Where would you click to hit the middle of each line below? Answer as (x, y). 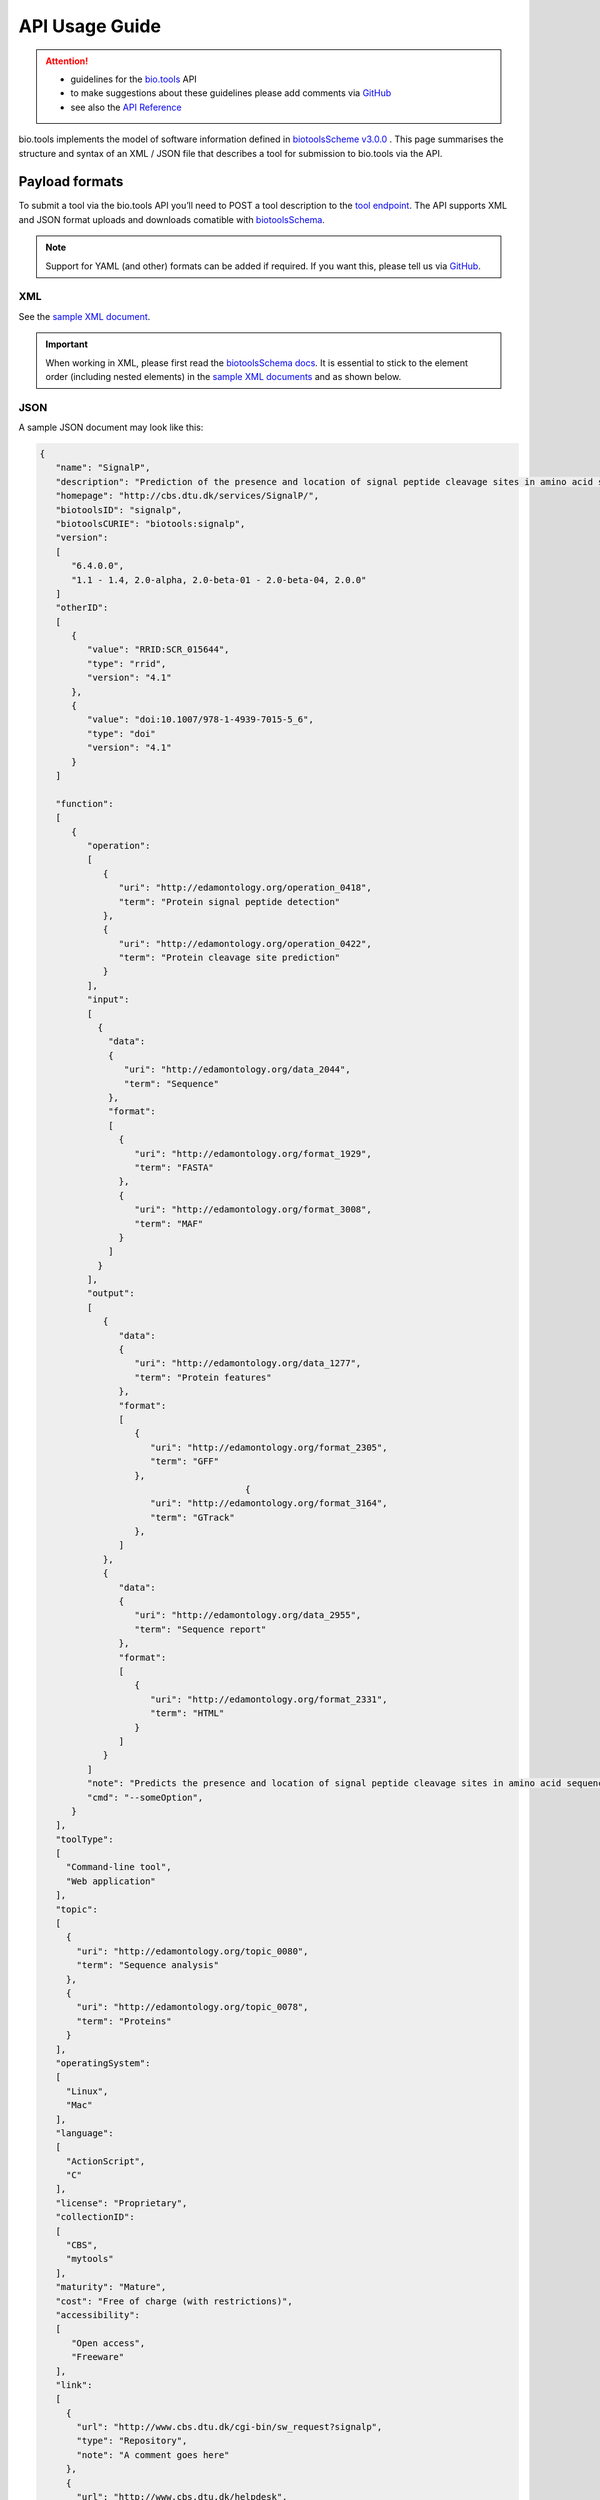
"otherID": (82, 608)
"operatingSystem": (103, 2063)
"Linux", (87, 2091)
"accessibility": (97, 2314)
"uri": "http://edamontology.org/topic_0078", (192, 2007)
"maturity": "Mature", (111, 2287)
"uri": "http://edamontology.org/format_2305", (269, 1447)
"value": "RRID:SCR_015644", (158, 649)
